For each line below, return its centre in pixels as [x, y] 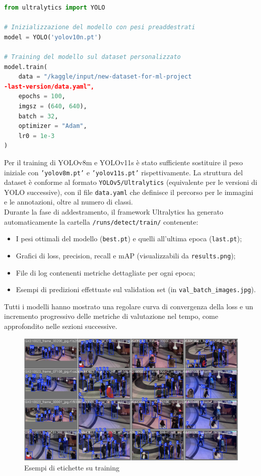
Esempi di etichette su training [72, 467]
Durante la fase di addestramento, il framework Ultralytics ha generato [114, 212]
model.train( [26, 67]
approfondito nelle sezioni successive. [61, 326]
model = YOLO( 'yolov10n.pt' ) [53, 37]
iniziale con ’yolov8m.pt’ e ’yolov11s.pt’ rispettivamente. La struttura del [123, 172]
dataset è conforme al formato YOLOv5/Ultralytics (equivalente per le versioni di [131, 182]
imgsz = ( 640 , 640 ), [53, 106]
